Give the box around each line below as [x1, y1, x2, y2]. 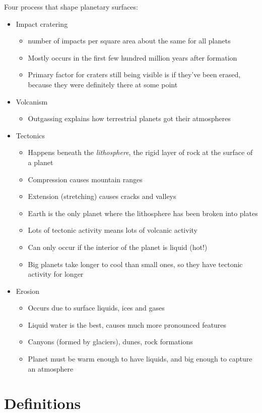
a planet [28, 157, 53, 167]
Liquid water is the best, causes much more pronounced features [28, 319, 227, 330]
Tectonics [16, 130, 45, 140]
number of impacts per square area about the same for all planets [28, 35, 231, 46]
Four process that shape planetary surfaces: [4, 2, 138, 12]
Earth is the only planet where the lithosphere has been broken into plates [28, 208, 258, 218]
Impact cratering [16, 18, 68, 29]
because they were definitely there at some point [28, 79, 178, 89]
